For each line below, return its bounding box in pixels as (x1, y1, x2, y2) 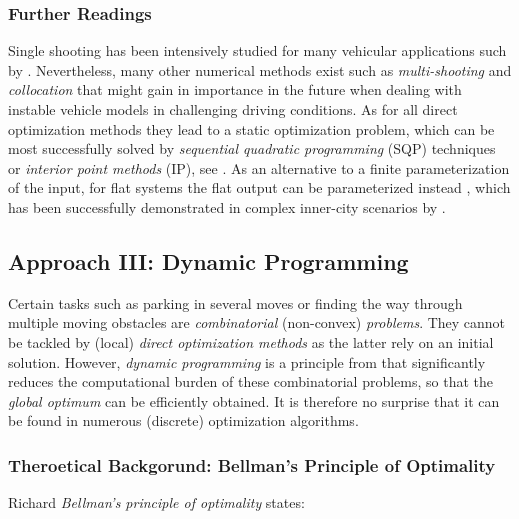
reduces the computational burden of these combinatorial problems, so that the (8, 371, 494, 392)
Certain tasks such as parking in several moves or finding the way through (8, 292, 463, 313)
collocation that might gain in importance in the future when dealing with (8, 79, 462, 100)
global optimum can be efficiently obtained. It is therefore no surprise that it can (8, 390, 500, 411)
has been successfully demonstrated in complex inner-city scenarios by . (8, 196, 446, 217)
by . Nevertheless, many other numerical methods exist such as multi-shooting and (8, 59, 512, 80)
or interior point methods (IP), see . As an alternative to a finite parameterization (8, 157, 510, 178)
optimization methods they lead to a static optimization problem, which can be (8, 118, 495, 139)
